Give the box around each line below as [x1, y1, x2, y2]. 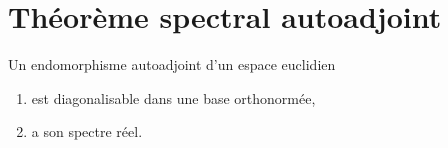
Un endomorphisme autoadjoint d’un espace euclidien [8, 54, 336, 75]
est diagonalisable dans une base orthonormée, [31, 87, 316, 108]
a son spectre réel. [31, 121, 143, 142]
